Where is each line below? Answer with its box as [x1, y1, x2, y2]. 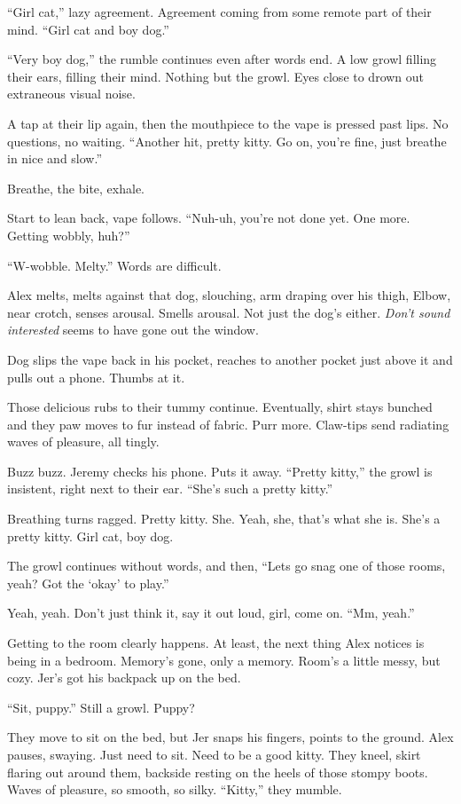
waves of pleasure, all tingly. [7, 432, 160, 451]
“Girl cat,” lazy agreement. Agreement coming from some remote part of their [7, 3, 432, 20]
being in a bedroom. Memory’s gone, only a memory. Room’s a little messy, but [7, 650, 441, 669]
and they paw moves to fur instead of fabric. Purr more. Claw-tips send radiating [7, 414, 449, 433]
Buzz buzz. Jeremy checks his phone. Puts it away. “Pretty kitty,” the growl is [7, 461, 433, 480]
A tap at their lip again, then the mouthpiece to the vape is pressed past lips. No [7, 114, 449, 132]
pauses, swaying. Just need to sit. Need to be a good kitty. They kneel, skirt [7, 745, 421, 763]
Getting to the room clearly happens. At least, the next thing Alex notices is [7, 634, 425, 652]
